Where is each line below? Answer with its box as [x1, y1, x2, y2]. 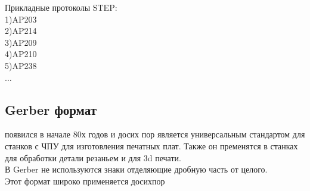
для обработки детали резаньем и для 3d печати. [5, 151, 181, 164]
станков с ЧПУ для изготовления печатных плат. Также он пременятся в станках [5, 139, 298, 152]
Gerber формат [5, 100, 97, 118]
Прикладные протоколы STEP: [5, 1, 117, 13]
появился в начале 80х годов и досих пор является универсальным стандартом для [5, 128, 305, 140]
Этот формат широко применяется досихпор [5, 174, 165, 187]
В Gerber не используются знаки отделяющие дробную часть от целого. [5, 163, 268, 176]
